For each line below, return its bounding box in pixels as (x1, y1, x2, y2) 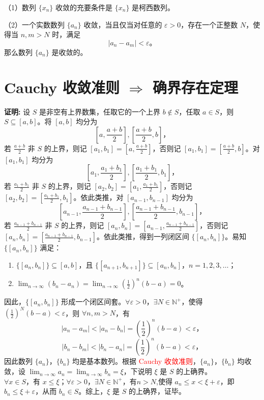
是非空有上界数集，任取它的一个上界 (39, 106, 161, 117)
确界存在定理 (152, 76, 238, 97)
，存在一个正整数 (181, 19, 238, 30)
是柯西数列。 (132, 2, 175, 12)
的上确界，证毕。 (128, 386, 186, 396)
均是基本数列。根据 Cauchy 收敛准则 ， (72, 356, 200, 366)
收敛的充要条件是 (55, 2, 113, 12)
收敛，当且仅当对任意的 (83, 19, 162, 30)
